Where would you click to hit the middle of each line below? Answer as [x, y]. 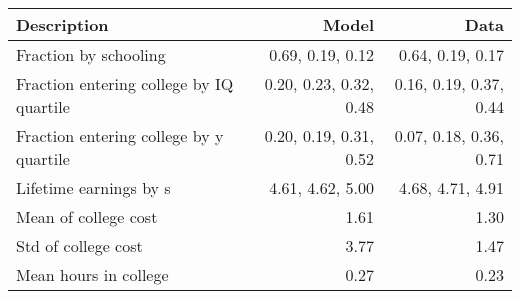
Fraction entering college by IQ [125, 83]
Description [62, 24]
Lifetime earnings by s [93, 187]
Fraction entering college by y [120, 135]
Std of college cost [79, 245]
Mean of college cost [87, 216]
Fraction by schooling [91, 54]
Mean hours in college [92, 274]
